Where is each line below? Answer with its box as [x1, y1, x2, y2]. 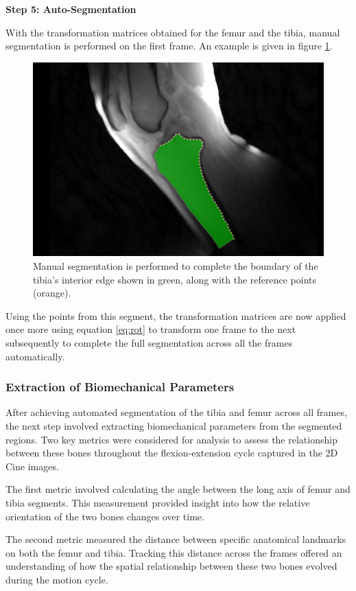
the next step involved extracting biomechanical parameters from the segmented [5, 419, 342, 432]
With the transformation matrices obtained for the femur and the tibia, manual [5, 25, 340, 39]
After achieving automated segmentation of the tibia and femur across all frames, [5, 405, 347, 419]
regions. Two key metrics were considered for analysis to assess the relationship [5, 432, 337, 446]
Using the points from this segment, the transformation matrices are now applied [5, 308, 346, 323]
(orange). [33, 286, 71, 300]
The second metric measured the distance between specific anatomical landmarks [5, 532, 346, 546]
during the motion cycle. [5, 572, 108, 586]
